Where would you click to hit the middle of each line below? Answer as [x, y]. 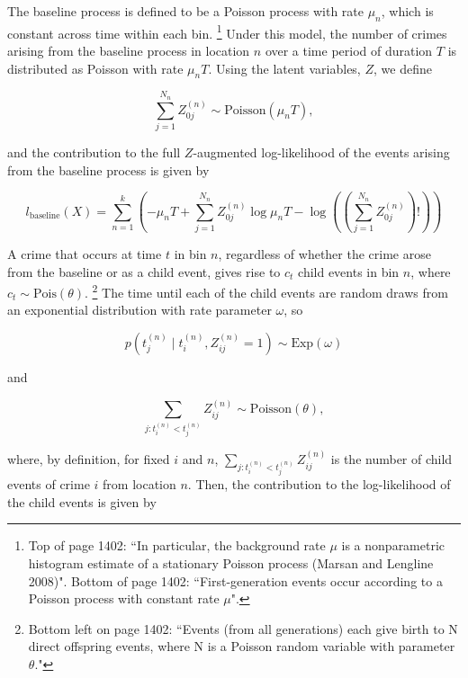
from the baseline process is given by [108, 169]
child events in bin [349, 271]
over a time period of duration [349, 51]
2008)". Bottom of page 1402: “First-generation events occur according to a [235, 580]
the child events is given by [82, 501]
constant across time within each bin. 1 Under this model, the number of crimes [227, 31]
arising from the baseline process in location [129, 51]
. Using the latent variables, [284, 68]
